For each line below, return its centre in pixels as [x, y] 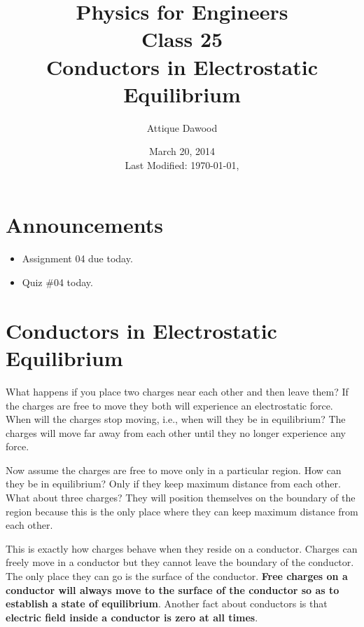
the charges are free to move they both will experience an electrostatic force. [169, 405]
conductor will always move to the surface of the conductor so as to [173, 589]
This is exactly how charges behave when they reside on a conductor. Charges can [182, 548]
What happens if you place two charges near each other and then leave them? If [177, 391]
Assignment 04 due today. [77, 258]
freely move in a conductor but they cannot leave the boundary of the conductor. [180, 562]
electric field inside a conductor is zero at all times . [132, 617]
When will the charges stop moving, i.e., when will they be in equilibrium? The [176, 419]
